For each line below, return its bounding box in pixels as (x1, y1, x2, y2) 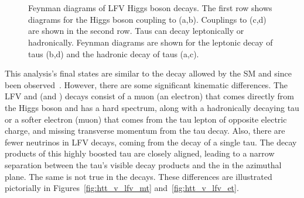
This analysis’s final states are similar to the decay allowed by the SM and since (5, 67, 292, 79)
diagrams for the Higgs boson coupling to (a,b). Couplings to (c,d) (28, 13, 267, 25)
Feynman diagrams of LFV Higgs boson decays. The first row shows (28, 2, 272, 14)
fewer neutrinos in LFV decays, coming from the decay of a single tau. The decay (5, 136, 297, 148)
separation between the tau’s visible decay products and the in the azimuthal (5, 158, 282, 171)
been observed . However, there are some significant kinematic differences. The (5, 78, 288, 91)
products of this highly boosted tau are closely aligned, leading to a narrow (5, 147, 275, 159)
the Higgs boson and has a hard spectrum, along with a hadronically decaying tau (5, 101, 299, 113)
